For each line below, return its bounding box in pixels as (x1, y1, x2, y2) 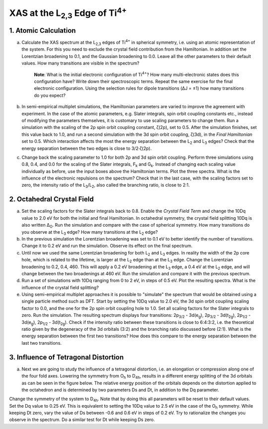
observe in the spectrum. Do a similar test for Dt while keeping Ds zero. (9, 417, 155, 423)
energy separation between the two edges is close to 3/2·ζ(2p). (21, 145, 152, 151)
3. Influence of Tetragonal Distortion (9, 353, 124, 362)
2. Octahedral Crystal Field (9, 195, 94, 203)
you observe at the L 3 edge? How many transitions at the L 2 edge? (21, 229, 158, 236)
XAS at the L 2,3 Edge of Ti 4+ (9, 5, 127, 20)
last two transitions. (21, 340, 62, 346)
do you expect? (34, 92, 66, 98)
